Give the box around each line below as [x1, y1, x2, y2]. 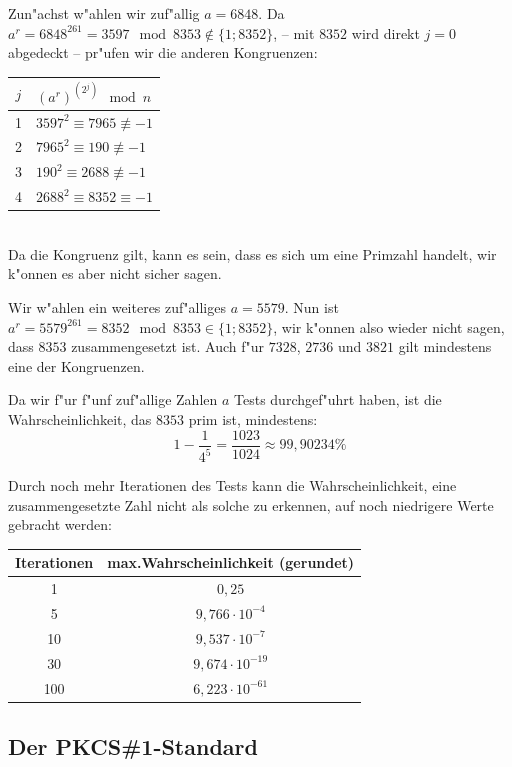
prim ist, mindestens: [188, 409, 318, 429]
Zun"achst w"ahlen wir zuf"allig [8, 3, 200, 23]
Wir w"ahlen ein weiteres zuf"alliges [8, 297, 226, 318]
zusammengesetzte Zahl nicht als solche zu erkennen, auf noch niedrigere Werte [8, 494, 494, 515]
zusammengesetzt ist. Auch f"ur [71, 336, 265, 357]
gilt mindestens [398, 336, 492, 357]
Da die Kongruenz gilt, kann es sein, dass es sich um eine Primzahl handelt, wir [8, 243, 497, 264]
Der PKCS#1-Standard [8, 730, 258, 761]
